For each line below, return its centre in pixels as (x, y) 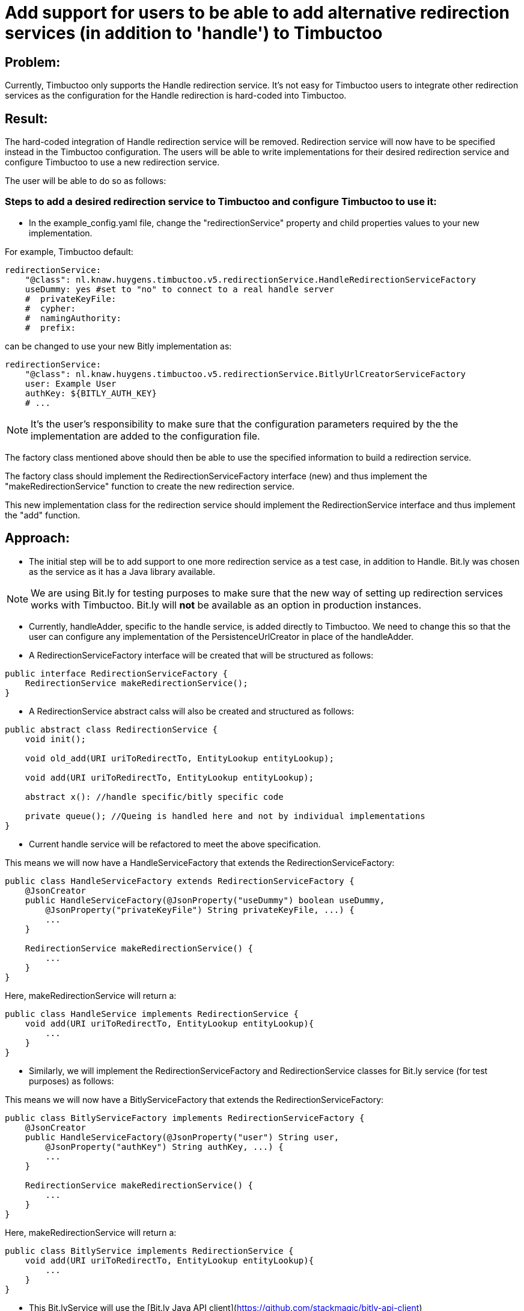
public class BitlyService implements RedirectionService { (149, 1251)
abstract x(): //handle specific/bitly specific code (154, 797)
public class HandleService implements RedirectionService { (152, 1014)
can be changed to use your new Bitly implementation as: (118, 346)
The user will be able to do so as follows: (86, 181)
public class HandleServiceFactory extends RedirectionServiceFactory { (180, 881)
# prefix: (50, 327)
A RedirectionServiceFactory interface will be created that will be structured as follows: (201, 655)
